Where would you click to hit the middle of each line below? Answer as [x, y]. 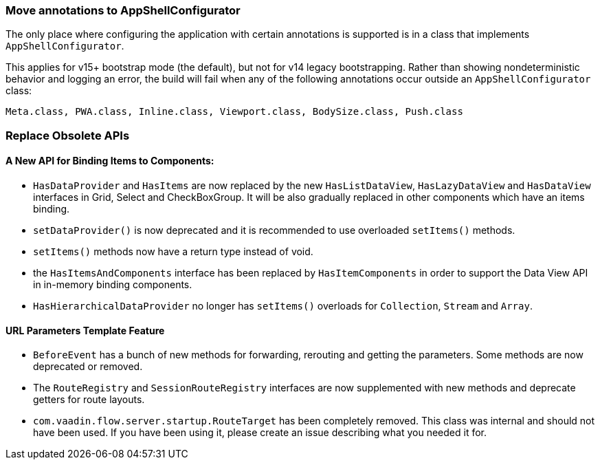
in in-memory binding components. [113, 284]
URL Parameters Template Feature [85, 330]
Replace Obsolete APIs [68, 135]
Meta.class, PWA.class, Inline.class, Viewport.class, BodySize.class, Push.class [234, 112]
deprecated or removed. [88, 367]
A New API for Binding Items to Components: [110, 161]
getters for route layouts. [89, 400]
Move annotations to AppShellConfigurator [123, 10]
